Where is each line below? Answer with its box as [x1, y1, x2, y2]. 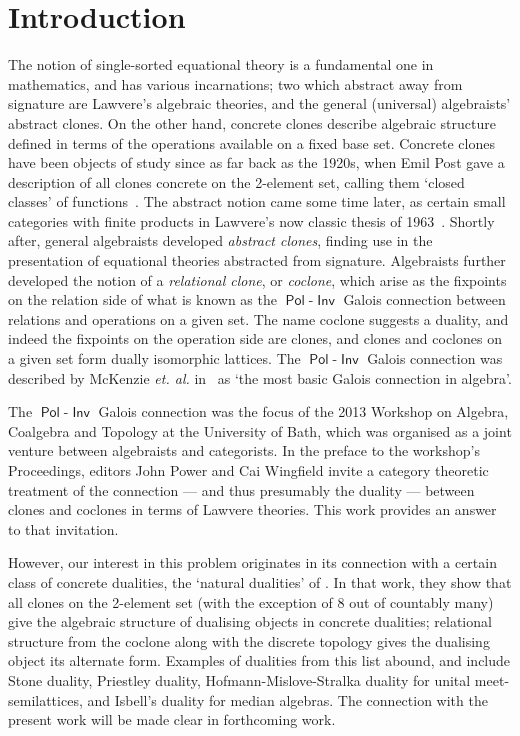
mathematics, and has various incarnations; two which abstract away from [8, 73, 463, 94]
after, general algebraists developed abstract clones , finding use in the [8, 230, 433, 251]
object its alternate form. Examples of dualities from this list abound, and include [8, 650, 511, 671]
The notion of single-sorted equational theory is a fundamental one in [8, 54, 434, 75]
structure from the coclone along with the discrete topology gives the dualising [8, 630, 490, 651]
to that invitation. [8, 518, 119, 539]
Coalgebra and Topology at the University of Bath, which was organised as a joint [8, 420, 512, 441]
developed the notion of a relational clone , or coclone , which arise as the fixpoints [8, 269, 507, 290]
